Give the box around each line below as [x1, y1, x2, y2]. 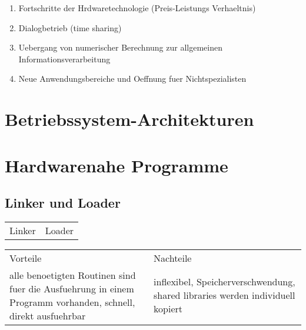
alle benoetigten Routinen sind [9, 268, 136, 282]
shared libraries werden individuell [154, 288, 295, 302]
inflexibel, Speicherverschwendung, [154, 275, 295, 289]
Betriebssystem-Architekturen [5, 107, 254, 131]
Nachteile [154, 251, 192, 265]
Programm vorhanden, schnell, [9, 295, 135, 309]
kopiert [154, 302, 182, 316]
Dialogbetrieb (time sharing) [18, 21, 122, 34]
